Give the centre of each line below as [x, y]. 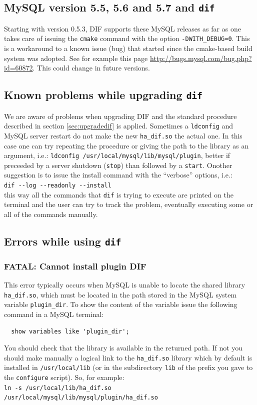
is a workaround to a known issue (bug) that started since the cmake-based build [128, 48]
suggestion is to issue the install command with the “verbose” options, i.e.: [118, 175]
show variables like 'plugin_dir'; [70, 331]
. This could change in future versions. [91, 68]
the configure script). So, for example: [64, 377]
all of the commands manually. [51, 214]
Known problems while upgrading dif [103, 95]
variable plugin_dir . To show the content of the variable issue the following [121, 304]
